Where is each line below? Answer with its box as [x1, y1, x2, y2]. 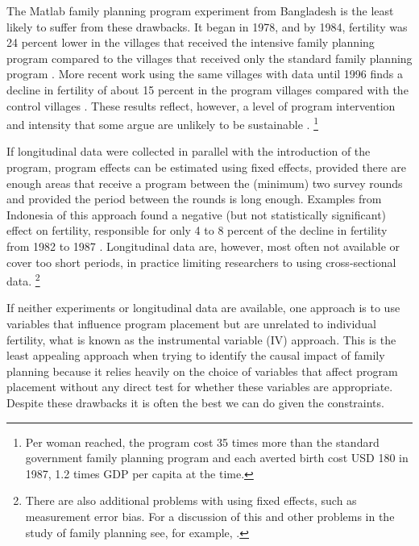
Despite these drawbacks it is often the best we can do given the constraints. [6, 394, 384, 411]
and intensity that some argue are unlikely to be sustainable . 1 [6, 114, 318, 132]
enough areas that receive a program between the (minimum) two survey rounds [6, 174, 403, 191]
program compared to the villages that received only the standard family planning [6, 49, 413, 66]
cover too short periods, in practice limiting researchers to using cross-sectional [6, 253, 396, 270]
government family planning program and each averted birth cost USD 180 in [25, 449, 409, 466]
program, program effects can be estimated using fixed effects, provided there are [6, 159, 406, 175]
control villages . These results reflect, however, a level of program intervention [6, 97, 396, 114]
